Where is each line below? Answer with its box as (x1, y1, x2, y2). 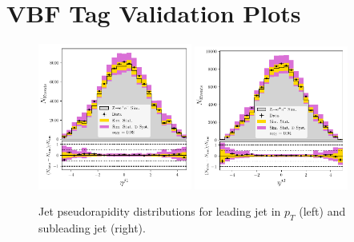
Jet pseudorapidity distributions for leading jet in (38, 203, 281, 220)
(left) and (299, 203, 346, 220)
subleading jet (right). (38, 220, 146, 236)
